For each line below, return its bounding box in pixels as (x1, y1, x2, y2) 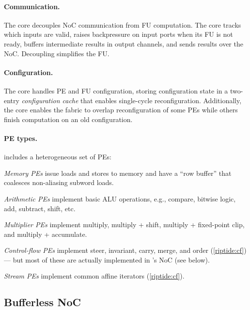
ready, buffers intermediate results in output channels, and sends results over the (4, 38, 243, 48)
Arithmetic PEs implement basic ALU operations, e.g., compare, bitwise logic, (4, 193, 236, 203)
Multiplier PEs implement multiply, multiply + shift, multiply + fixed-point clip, (4, 219, 245, 230)
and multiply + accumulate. (4, 229, 87, 239)
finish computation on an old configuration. (4, 114, 133, 124)
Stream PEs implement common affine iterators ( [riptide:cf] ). (4, 271, 185, 281)
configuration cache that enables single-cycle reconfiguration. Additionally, (21, 95, 242, 105)
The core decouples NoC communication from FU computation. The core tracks (4, 19, 241, 30)
